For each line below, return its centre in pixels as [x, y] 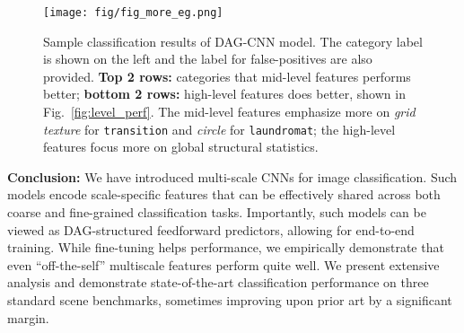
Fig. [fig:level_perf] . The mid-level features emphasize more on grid [229, 112]
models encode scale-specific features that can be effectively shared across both [224, 194]
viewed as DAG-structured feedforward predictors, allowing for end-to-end [211, 229]
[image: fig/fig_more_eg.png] [133, 13]
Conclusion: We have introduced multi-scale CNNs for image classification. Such [232, 176]
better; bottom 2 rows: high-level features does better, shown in [224, 94]
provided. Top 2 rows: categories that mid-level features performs [227, 76]
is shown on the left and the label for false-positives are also [208, 59]
